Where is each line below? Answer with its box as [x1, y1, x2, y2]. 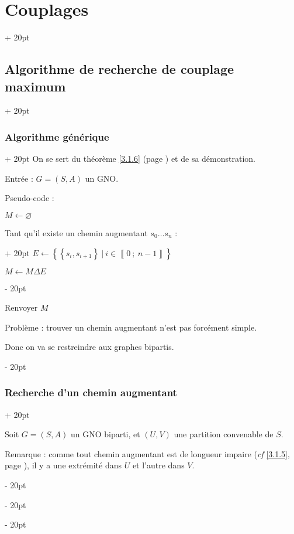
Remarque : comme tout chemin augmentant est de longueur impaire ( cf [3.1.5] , [5, 447, 290, 460]
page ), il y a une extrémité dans [5, 459, 122, 471]
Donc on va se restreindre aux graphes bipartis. [5, 341, 174, 353]
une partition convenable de [174, 428, 274, 440]
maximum [5, 77, 66, 95]
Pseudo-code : [5, 192, 54, 204]
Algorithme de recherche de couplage [5, 60, 234, 78]
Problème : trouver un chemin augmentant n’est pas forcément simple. [5, 321, 257, 333]
